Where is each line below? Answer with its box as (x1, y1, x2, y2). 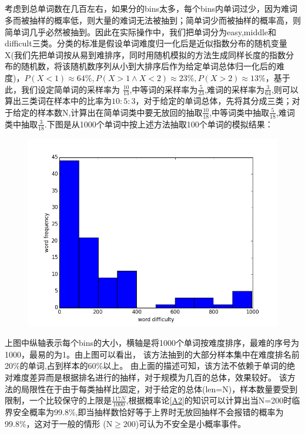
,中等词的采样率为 (129, 83, 198, 95)
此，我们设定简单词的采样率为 (5, 83, 120, 95)
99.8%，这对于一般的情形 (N (5, 417, 113, 429)
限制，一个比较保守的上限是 (5, 394, 112, 406)
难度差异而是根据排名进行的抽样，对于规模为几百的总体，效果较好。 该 (12, 371, 287, 383)
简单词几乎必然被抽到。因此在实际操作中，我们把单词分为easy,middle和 (5, 25, 277, 38)
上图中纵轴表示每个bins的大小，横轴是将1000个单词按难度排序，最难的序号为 (5, 337, 299, 349)
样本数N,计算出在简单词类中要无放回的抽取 (37, 106, 203, 118)
